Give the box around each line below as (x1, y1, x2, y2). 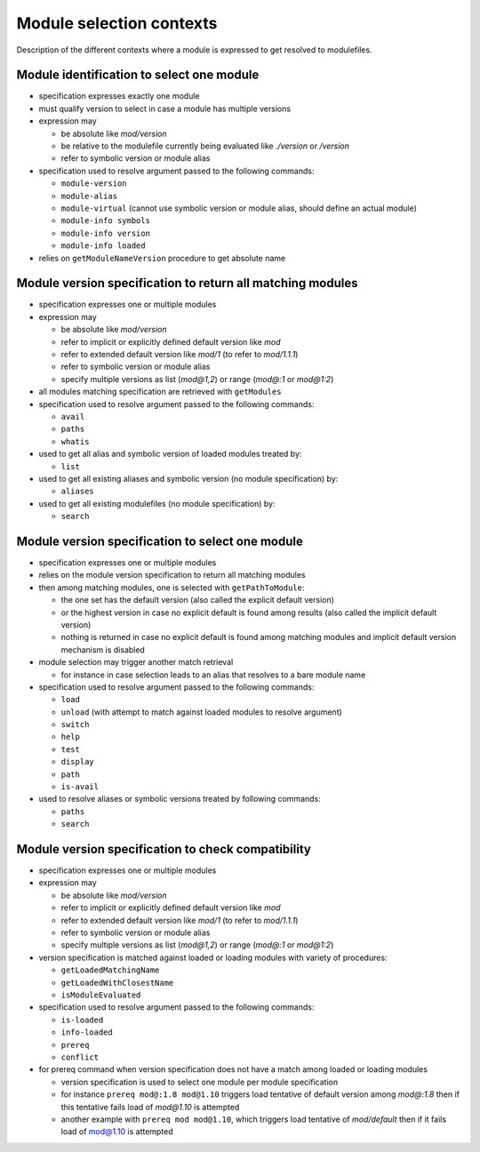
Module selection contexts (16, 13, 218, 33)
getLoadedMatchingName (60, 965, 160, 975)
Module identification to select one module (16, 68, 260, 83)
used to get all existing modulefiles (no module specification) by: (38, 498, 276, 508)
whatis (60, 436, 90, 446)
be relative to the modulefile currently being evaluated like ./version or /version (60, 140, 350, 151)
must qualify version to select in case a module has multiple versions (38, 103, 292, 114)
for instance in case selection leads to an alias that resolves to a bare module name (60, 669, 366, 680)
